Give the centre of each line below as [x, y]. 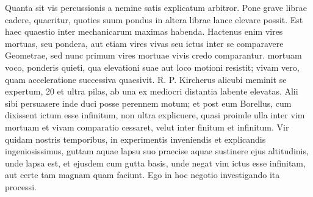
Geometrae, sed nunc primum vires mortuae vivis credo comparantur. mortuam [153, 55]
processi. [21, 186]
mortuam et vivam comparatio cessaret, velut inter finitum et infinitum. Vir [147, 127]
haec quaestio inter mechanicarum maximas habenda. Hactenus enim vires [144, 31]
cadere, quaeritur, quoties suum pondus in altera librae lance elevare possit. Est [154, 19]
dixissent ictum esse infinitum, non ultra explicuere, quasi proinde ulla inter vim [155, 115]
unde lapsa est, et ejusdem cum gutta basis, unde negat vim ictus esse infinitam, [155, 163]
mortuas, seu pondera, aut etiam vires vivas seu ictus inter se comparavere [144, 43]
